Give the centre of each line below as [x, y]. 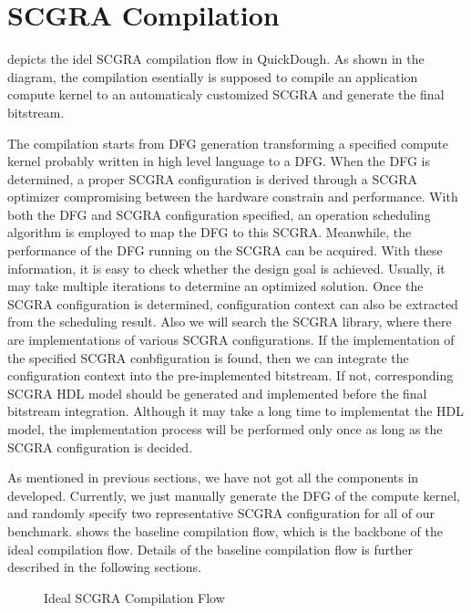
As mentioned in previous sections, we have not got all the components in [213, 478]
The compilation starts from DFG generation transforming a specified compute [228, 143]
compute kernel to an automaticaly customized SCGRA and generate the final [226, 94]
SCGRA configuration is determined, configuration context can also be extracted [233, 303]
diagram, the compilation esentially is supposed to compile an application [213, 76]
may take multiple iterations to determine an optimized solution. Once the [215, 286]
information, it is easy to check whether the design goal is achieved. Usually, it [226, 268]
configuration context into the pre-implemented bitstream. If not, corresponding [230, 375]
